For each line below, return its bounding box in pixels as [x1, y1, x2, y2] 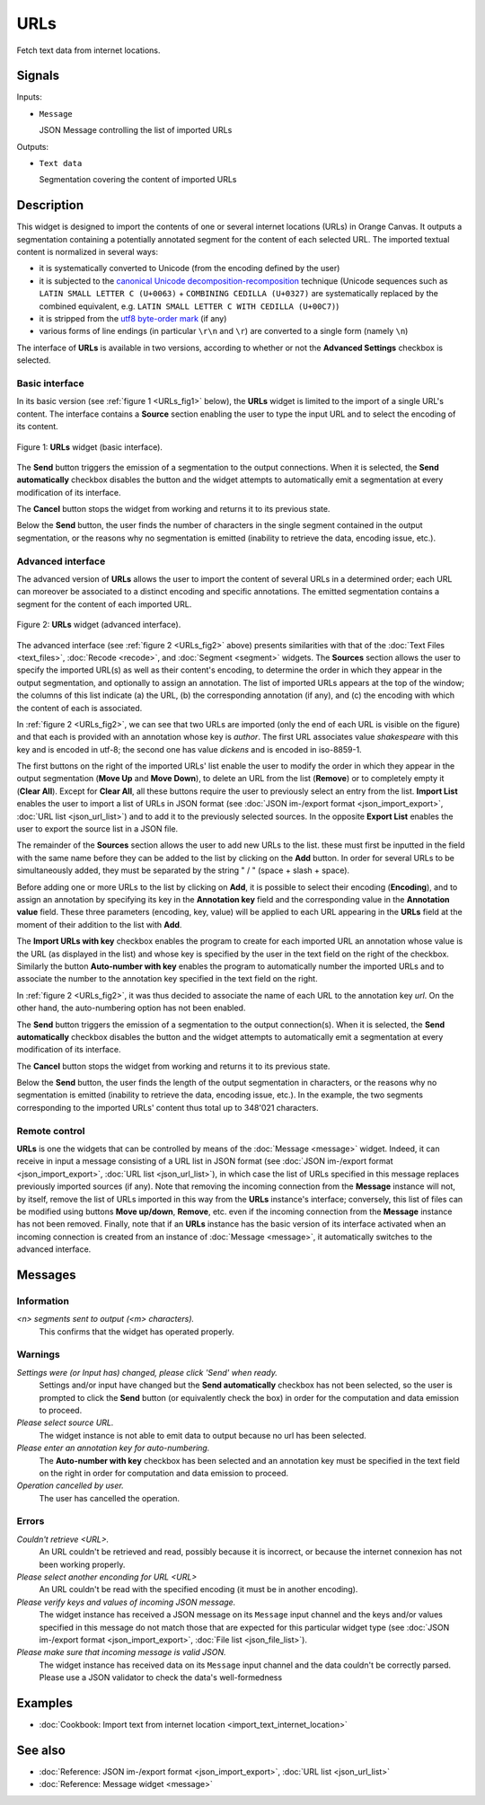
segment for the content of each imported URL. [16, 598, 192, 610]
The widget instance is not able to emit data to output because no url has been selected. [39, 1430, 367, 1440]
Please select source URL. [16, 1417, 114, 1428]
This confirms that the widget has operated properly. [39, 1325, 235, 1337]
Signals [16, 68, 60, 84]
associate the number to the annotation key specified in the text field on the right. [16, 973, 318, 984]
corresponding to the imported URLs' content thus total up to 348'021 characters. [16, 1102, 319, 1113]
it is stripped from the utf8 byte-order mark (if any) [39, 313, 227, 324]
